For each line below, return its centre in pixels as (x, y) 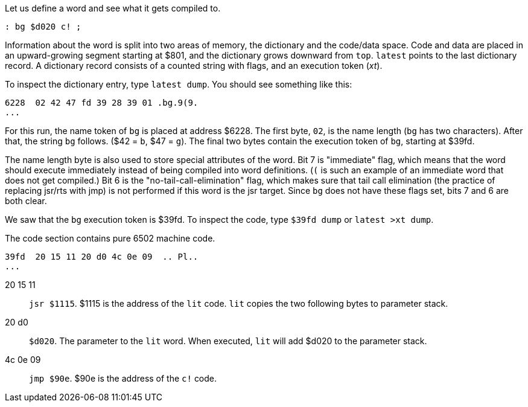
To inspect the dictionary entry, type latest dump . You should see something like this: (179, 84)
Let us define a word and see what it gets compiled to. (113, 8)
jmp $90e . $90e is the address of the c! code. (123, 378)
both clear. (26, 201)
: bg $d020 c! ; (43, 27)
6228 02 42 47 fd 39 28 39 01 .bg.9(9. (102, 103)
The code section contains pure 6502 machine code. (110, 238)
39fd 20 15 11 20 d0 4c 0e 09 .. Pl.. (102, 257)
